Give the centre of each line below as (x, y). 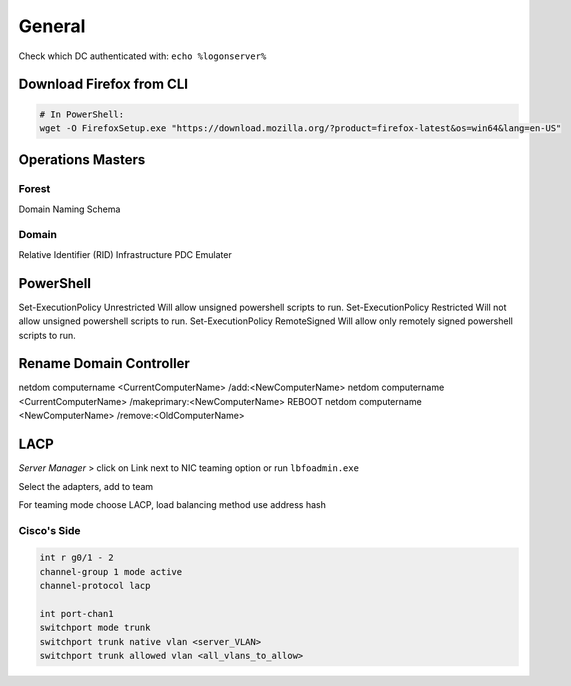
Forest (34, 189)
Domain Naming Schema (69, 209)
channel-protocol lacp (95, 586)
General (52, 26)
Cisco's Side (49, 530)
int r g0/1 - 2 (76, 558)
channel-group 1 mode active (111, 571)
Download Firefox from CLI (103, 84)
